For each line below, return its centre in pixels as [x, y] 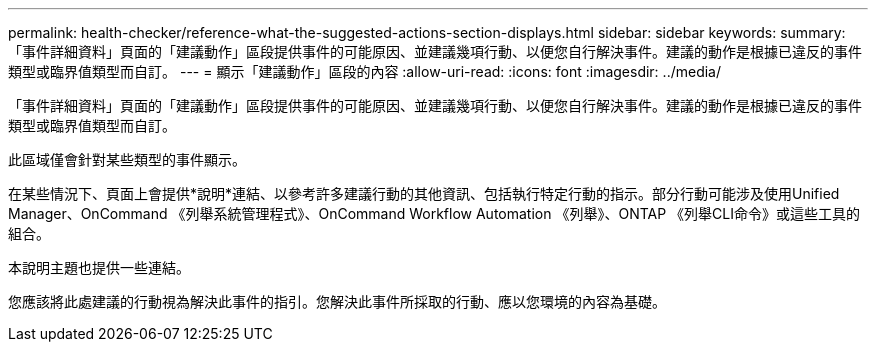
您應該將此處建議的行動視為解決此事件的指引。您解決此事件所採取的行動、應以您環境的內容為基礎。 [337, 301]
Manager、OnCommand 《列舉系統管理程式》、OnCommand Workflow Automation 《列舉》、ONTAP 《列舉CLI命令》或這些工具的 [434, 213]
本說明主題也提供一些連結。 [99, 267]
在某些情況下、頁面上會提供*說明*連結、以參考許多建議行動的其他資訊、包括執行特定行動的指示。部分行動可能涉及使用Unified [424, 193]
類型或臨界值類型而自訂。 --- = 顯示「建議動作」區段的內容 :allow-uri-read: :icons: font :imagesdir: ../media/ [365, 71]
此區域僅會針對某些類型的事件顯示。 [127, 159]
